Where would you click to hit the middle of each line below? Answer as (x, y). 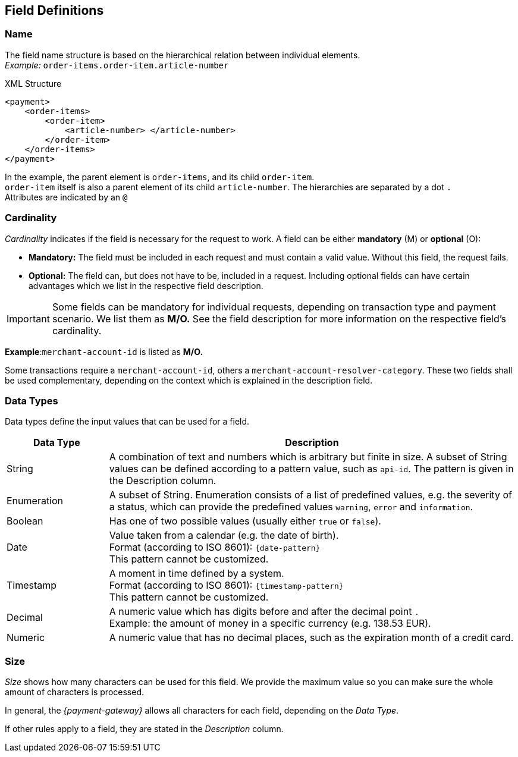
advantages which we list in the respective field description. (146, 285)
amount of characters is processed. (75, 692)
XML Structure (33, 83)
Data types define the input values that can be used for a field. (127, 422)
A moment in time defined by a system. (197, 574)
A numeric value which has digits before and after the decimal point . (264, 612)
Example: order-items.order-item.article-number (117, 65)
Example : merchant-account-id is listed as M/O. (104, 351)
